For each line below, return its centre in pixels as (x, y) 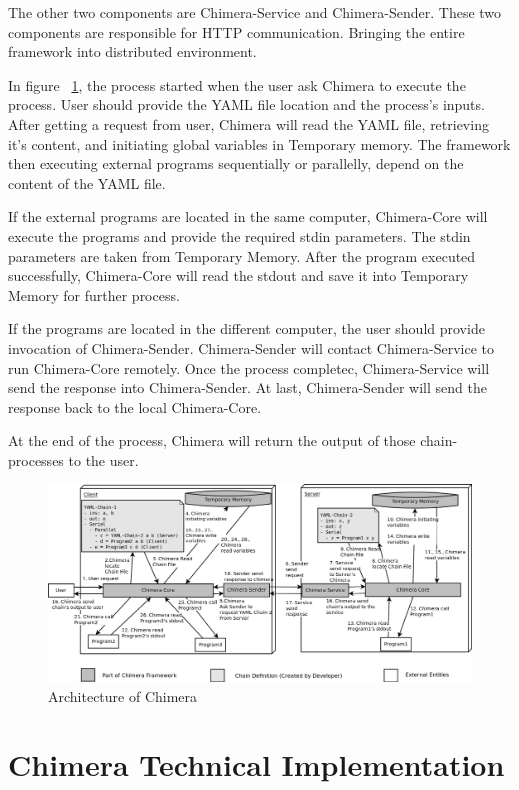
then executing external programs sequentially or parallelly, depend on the (236, 163)
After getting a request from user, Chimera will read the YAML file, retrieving (248, 123)
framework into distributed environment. (132, 51)
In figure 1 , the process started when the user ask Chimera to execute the (237, 84)
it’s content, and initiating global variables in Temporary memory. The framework (259, 143)
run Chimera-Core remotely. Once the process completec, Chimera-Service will (249, 367)
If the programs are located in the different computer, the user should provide (246, 328)
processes (36, 459)
